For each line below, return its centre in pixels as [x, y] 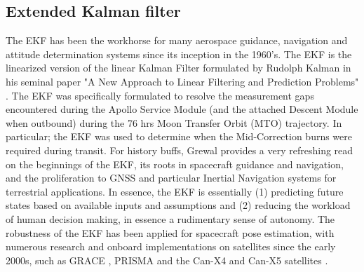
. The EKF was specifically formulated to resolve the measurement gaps [160, 95]
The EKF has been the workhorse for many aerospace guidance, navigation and [177, 40]
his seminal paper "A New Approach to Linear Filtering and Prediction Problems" [182, 81]
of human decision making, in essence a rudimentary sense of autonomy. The [170, 218]
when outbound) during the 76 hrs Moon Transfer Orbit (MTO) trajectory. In [174, 122]
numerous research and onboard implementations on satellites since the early [171, 246]
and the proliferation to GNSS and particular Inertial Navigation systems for [171, 178]
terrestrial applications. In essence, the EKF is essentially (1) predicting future [175, 191]
